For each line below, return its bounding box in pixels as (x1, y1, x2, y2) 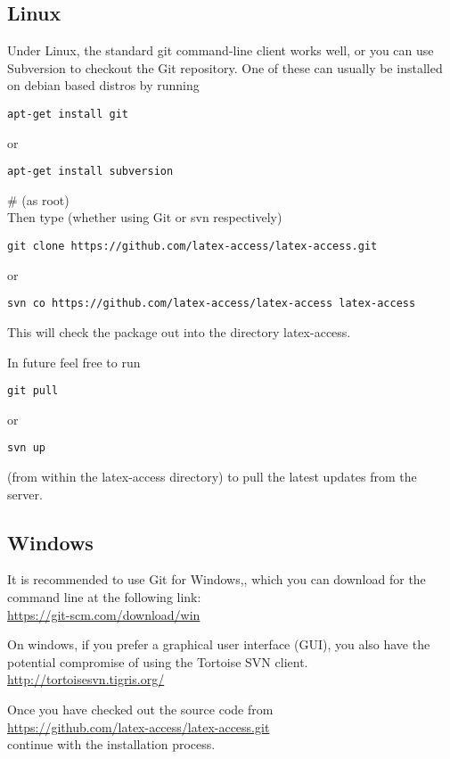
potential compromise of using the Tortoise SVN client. (7, 652, 308, 671)
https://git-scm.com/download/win (7, 605, 200, 623)
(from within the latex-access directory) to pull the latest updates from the (7, 467, 417, 486)
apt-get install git (7, 107, 129, 120)
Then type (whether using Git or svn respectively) (7, 208, 282, 227)
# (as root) (7, 190, 70, 209)
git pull (7, 384, 59, 398)
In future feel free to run (7, 352, 141, 371)
